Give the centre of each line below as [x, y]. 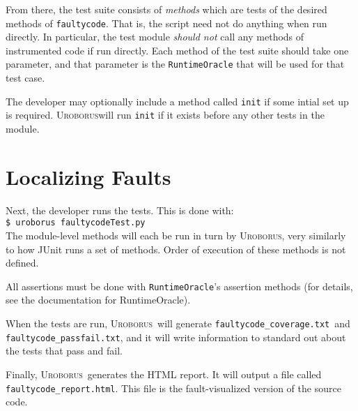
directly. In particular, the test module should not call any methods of [155, 37]
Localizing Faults [88, 176]
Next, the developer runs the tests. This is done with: [120, 210]
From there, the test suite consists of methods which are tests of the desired [166, 9]
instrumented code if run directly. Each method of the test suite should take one [177, 50]
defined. [22, 263]
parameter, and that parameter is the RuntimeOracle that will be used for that [175, 64]
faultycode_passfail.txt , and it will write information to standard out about [176, 337]
